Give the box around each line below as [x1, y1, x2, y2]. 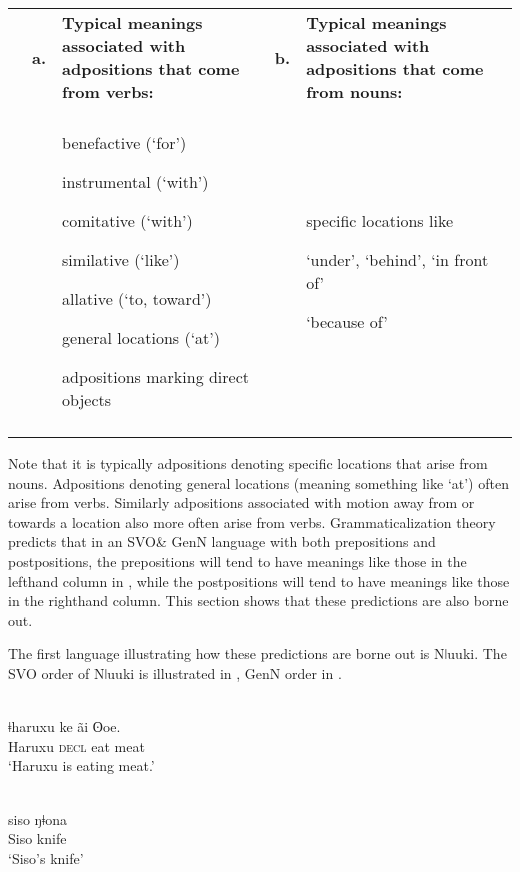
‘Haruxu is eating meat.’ [8, 755, 155, 776]
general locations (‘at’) [62, 326, 220, 349]
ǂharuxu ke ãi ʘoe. [8, 716, 121, 737]
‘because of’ [306, 310, 388, 333]
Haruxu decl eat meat [8, 735, 145, 756]
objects [62, 388, 112, 411]
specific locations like [306, 209, 454, 232]
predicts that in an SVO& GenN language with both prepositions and [8, 531, 436, 552]
